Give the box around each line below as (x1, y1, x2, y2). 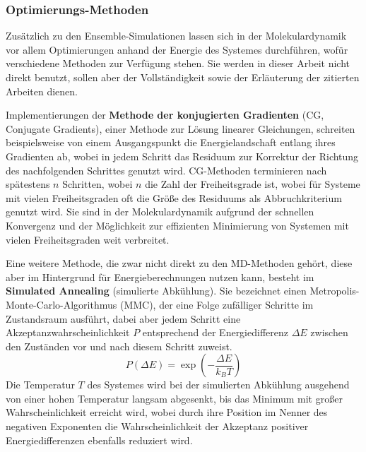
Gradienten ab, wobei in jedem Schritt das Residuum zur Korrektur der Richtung (6, 148, 359, 163)
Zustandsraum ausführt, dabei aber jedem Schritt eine (6, 311, 241, 326)
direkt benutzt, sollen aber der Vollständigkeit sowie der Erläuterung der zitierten (6, 70, 360, 84)
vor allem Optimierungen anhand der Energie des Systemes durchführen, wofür (6, 42, 348, 56)
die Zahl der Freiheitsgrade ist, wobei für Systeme (145, 177, 360, 191)
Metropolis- (309, 283, 360, 298)
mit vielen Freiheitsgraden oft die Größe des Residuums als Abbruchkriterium (6, 190, 342, 205)
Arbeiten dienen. (6, 83, 78, 98)
